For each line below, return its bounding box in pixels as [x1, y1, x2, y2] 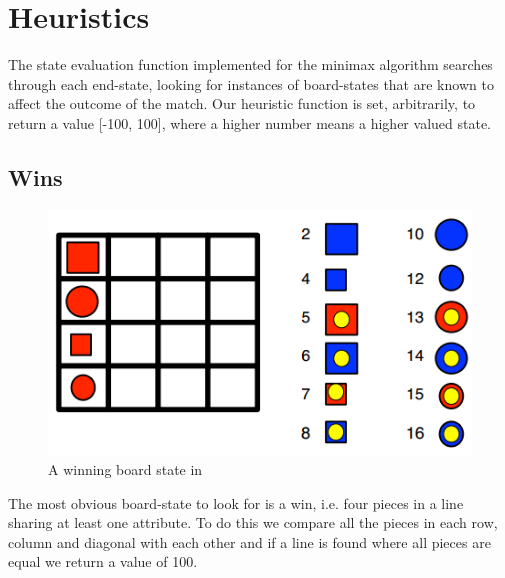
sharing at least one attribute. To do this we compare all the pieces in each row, [8, 512, 498, 533]
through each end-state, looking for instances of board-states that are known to [8, 73, 494, 94]
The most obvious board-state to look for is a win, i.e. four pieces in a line [8, 492, 464, 513]
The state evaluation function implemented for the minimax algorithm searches [8, 54, 493, 75]
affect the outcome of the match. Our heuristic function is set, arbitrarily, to [8, 93, 476, 114]
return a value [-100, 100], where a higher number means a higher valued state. [8, 112, 491, 133]
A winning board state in [48, 459, 203, 480]
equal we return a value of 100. [8, 551, 198, 572]
